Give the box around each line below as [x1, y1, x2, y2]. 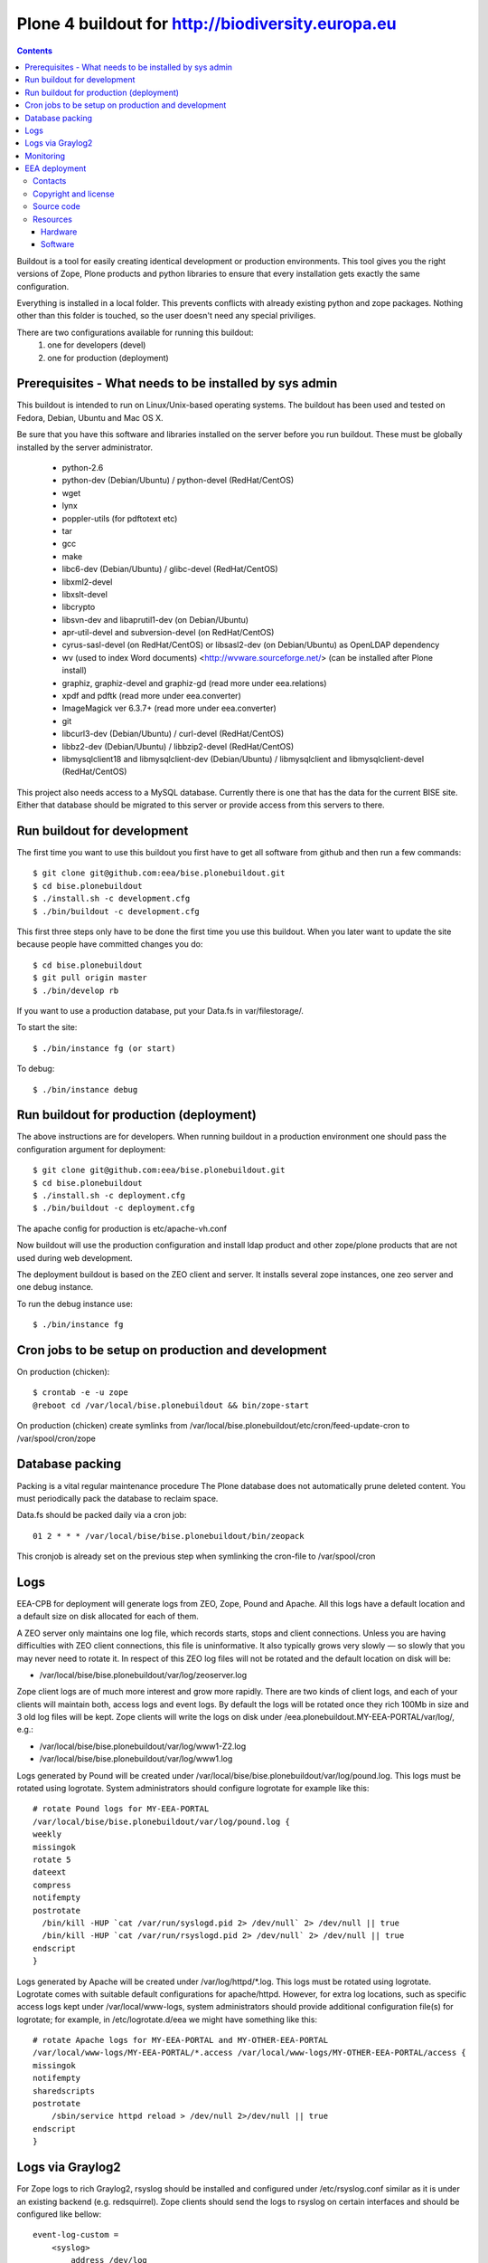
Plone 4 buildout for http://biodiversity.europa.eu [16, 14, 397, 33]
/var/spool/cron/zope [16, 1433, 97, 1444]
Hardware [41, 226, 78, 237]
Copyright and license [33, 188, 115, 199]
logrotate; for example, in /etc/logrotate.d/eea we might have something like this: [16, 2014, 318, 2025]
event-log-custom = [33, 2230, 119, 2240]
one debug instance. [16, 1282, 94, 1293]
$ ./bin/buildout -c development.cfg [33, 906, 201, 916]
